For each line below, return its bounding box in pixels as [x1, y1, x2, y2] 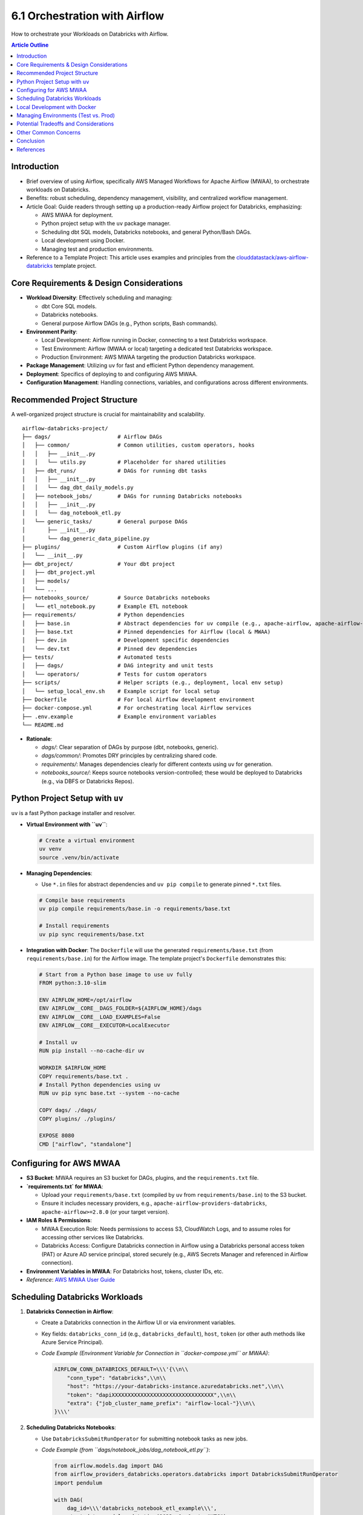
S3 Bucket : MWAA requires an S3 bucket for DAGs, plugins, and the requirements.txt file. [26, 1174, 260, 1182]
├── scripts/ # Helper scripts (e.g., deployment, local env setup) [22, 679, 284, 686]
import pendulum [54, 1479, 103, 1486]
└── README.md [22, 722, 64, 728]
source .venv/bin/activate [39, 854, 119, 861]
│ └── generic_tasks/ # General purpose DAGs [22, 518, 188, 525]
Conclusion [16, 137, 45, 145]
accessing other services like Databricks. [41, 1233, 145, 1240]
